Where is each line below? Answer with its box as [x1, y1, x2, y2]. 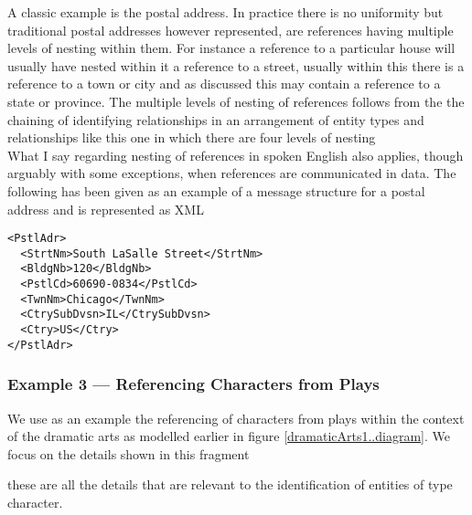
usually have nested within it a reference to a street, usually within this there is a [7, 56, 465, 75]
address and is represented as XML [7, 199, 204, 218]
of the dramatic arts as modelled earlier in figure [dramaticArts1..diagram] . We [7, 426, 450, 446]
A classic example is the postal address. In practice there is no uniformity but [7, 3, 444, 21]
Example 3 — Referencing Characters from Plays [7, 373, 380, 395]
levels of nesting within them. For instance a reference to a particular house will [7, 38, 456, 58]
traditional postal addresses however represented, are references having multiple [7, 20, 454, 39]
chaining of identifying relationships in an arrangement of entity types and [7, 110, 424, 129]
